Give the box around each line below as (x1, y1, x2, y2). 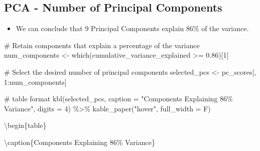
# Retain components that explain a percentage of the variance (4, 40, 200, 50)
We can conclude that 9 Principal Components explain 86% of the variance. (16, 23, 249, 34)
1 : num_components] (4, 76, 67, 87)
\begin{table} (4, 120, 47, 130)
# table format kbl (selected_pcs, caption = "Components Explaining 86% (4, 93, 233, 104)
